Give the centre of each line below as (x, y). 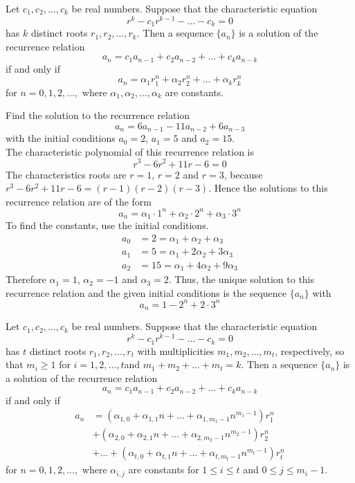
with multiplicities (176, 350)
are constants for (164, 470)
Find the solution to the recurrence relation (98, 115)
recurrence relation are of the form (79, 201)
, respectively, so (310, 350)
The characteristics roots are (66, 174)
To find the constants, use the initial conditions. (107, 225)
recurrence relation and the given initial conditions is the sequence (146, 292)
